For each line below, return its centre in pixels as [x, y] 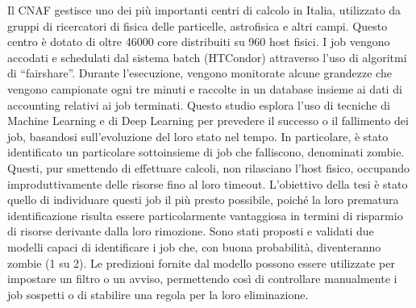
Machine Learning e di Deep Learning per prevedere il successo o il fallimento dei [208, 121]
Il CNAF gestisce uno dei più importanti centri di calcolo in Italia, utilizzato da [204, 10]
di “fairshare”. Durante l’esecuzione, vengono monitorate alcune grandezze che [200, 73]
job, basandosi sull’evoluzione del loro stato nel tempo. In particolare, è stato [198, 136]
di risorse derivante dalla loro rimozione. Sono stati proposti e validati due [191, 231]
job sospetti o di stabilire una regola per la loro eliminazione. [158, 294]
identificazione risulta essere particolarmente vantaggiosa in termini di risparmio [205, 215]
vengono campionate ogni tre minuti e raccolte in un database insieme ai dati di [205, 88]
